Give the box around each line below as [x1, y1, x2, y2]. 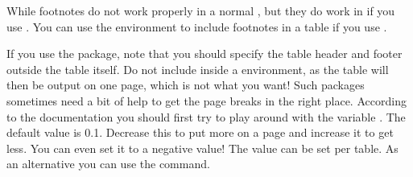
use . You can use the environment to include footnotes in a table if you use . [6, 18, 387, 35]
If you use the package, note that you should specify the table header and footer [6, 45, 403, 62]
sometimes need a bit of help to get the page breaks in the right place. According [6, 92, 407, 109]
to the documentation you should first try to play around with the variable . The [6, 108, 406, 125]
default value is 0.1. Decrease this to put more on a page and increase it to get [6, 124, 394, 141]
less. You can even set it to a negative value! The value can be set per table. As [6, 139, 399, 156]
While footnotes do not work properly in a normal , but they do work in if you [6, 2, 395, 19]
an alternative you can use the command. [6, 155, 210, 172]
